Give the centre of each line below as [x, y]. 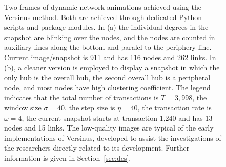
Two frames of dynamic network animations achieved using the [103, 7]
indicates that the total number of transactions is [81, 97]
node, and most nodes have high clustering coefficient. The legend [107, 87]
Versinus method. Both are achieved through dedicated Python [103, 17]
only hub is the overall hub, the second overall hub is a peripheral [107, 77]
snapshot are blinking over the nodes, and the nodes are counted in [110, 37]
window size [23, 107]
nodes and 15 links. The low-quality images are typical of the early [109, 128]
